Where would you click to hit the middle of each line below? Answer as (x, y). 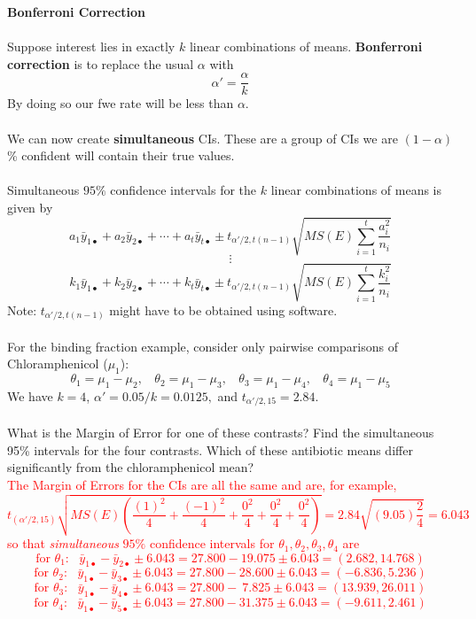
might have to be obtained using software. (223, 309)
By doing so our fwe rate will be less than (121, 103)
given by (30, 207)
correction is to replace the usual (101, 63)
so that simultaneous (63, 543)
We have (30, 395)
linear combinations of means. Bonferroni (306, 46)
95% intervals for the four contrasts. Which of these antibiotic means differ (210, 449)
